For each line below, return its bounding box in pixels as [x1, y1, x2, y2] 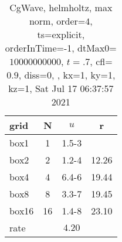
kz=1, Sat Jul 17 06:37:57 [8, 81, 114, 95]
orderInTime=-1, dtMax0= [5, 41, 117, 54]
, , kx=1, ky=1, [51, 68, 116, 81]
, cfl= [90, 54, 113, 68]
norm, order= [29, 14, 86, 28]
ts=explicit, [37, 28, 85, 41]
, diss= [18, 68, 47, 81]
